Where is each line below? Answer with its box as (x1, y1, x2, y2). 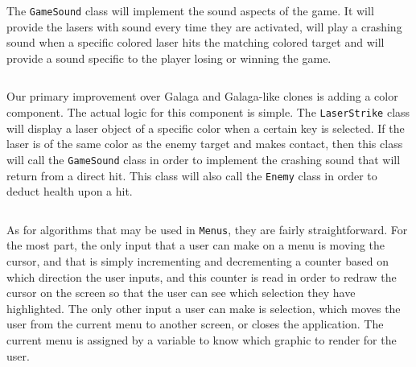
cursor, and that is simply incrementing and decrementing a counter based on (6, 253, 389, 270)
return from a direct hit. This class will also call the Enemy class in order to (6, 167, 377, 183)
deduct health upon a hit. (6, 183, 133, 200)
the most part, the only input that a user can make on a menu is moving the (6, 237, 385, 254)
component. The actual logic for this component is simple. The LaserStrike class (6, 104, 410, 121)
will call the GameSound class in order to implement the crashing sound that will (6, 151, 401, 167)
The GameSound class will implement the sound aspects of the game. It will (6, 2, 374, 19)
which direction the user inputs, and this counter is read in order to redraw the (6, 268, 397, 285)
